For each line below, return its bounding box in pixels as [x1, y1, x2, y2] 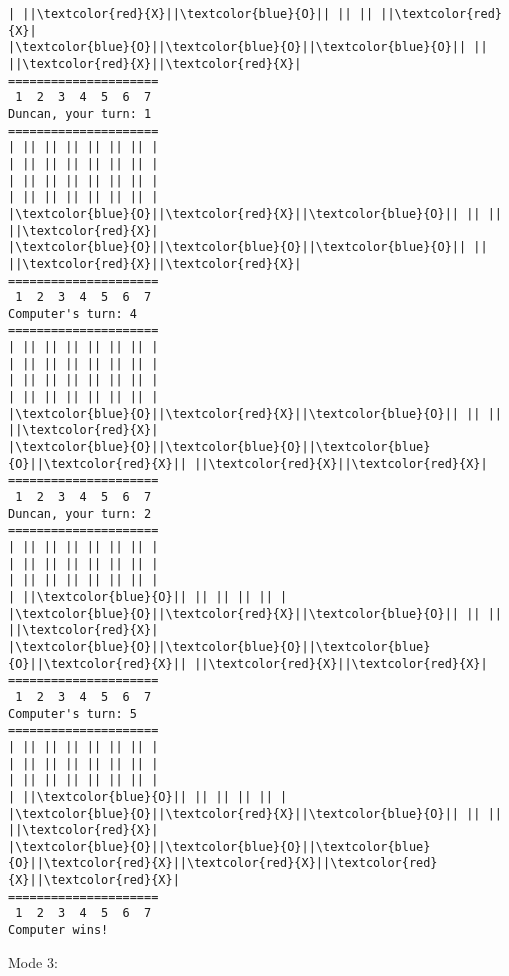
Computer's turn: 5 [8, 706, 137, 721]
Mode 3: [8, 951, 58, 972]
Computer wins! [8, 923, 109, 938]
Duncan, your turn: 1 [8, 106, 152, 121]
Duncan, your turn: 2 [8, 506, 152, 521]
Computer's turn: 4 [8, 306, 137, 321]
